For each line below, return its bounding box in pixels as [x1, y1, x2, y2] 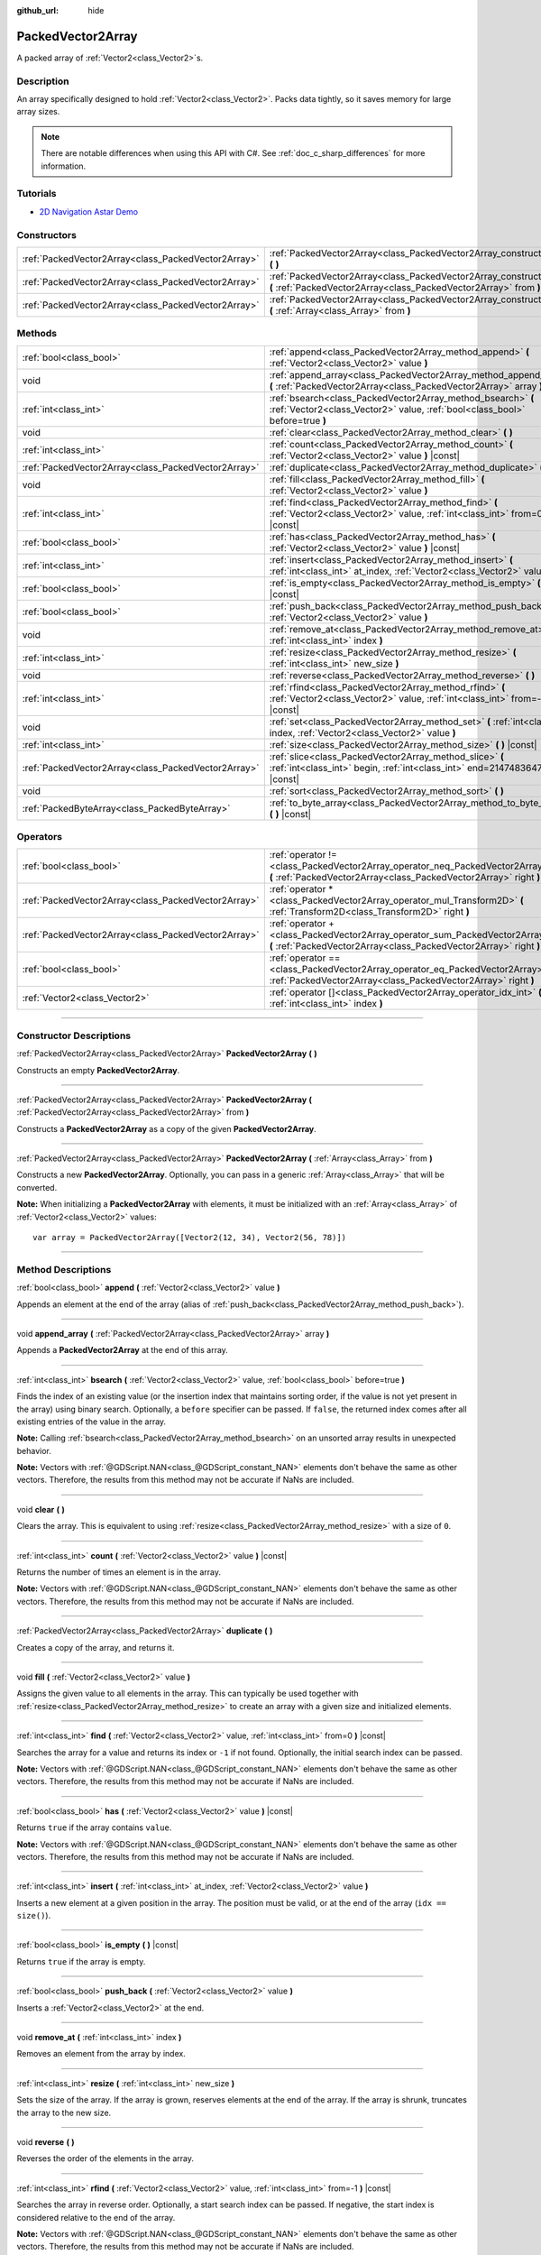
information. [41, 161, 87, 171]
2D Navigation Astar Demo [39, 206, 139, 216]
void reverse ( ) [16, 2136, 76, 2147]
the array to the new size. [16, 2107, 112, 2118]
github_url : [16, 5, 59, 15]
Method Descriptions [16, 1263, 112, 1275]
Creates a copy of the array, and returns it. [16, 1642, 175, 1652]
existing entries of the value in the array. [16, 1416, 167, 1427]
